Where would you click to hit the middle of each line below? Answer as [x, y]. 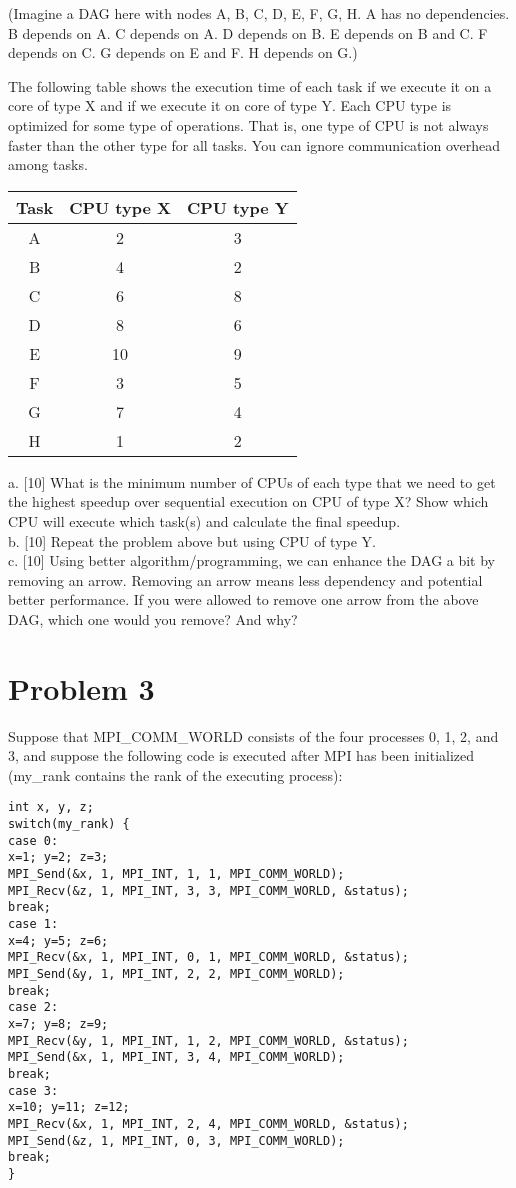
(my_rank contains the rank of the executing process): [175, 774]
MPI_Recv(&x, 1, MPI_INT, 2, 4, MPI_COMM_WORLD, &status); [208, 1123]
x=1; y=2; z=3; [58, 857]
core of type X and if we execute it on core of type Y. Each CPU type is [230, 105]
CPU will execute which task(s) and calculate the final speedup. [204, 520]
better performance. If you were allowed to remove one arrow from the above [243, 599]
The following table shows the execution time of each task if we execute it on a [250, 85]
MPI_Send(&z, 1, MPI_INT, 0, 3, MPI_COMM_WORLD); [176, 1140]
